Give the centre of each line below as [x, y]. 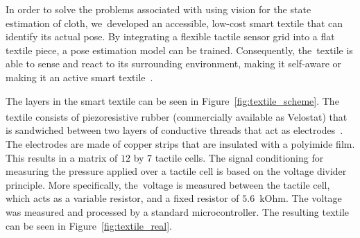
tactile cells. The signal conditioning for [239, 157]
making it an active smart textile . [79, 77]
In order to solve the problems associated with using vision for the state [158, 9]
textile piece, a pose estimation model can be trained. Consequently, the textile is [179, 50]
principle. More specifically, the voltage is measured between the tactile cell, [168, 184]
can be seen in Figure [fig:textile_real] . [89, 225]
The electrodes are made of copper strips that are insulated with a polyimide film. [180, 144]
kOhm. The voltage [301, 198]
